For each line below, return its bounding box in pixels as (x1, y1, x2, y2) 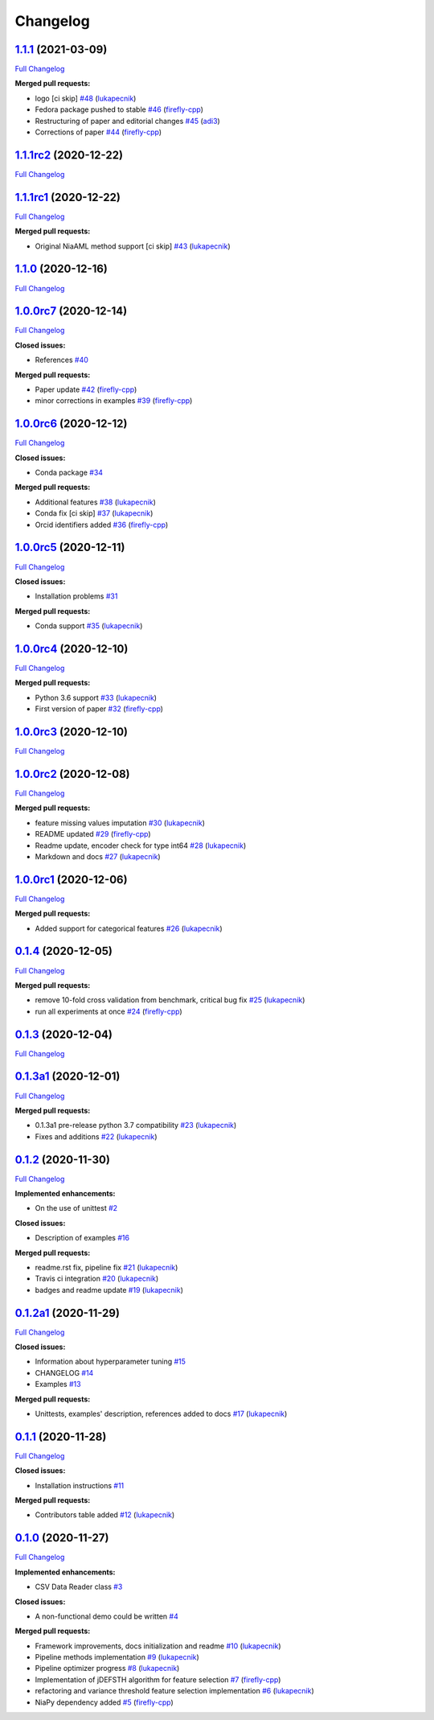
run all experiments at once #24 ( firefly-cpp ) (35, 1006, 182, 1016)
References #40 (35, 355, 88, 365)
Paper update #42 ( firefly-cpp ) (35, 385, 137, 394)
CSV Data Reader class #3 (35, 1582, 123, 1592)
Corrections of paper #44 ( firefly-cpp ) (35, 127, 162, 137)
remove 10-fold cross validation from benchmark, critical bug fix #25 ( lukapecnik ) (35, 995, 305, 1005)
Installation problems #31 (35, 591, 118, 601)
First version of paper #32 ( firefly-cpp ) (35, 704, 164, 714)
